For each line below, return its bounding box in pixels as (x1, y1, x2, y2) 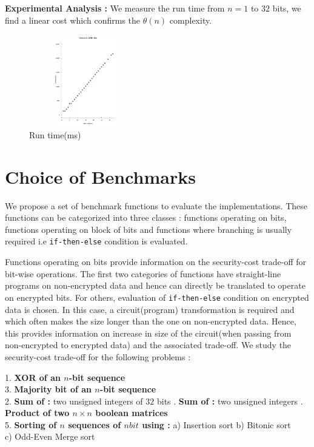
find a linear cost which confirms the (5, 13, 141, 26)
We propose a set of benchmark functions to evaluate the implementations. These (5, 199, 307, 212)
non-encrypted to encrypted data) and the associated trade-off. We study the (5, 338, 292, 351)
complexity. (169, 13, 212, 26)
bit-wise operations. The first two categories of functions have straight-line (5, 267, 281, 280)
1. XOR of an (5, 371, 61, 383)
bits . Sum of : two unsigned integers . (156, 394, 303, 407)
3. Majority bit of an (5, 383, 92, 395)
